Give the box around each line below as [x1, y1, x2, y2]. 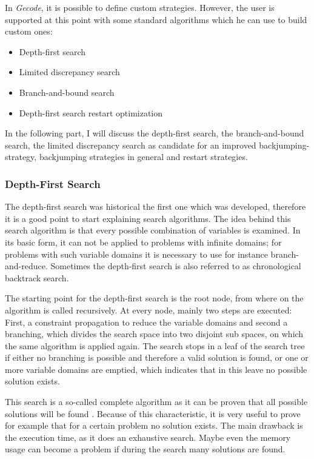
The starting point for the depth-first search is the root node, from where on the [5, 292, 304, 304]
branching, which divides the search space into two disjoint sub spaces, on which [5, 327, 304, 340]
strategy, [5, 150, 37, 163]
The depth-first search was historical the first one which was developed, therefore [5, 200, 306, 213]
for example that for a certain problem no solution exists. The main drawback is [5, 419, 303, 432]
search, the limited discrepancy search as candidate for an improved [5, 138, 256, 151]
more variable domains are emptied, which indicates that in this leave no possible [5, 363, 307, 375]
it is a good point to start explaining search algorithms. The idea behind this [5, 212, 291, 224]
